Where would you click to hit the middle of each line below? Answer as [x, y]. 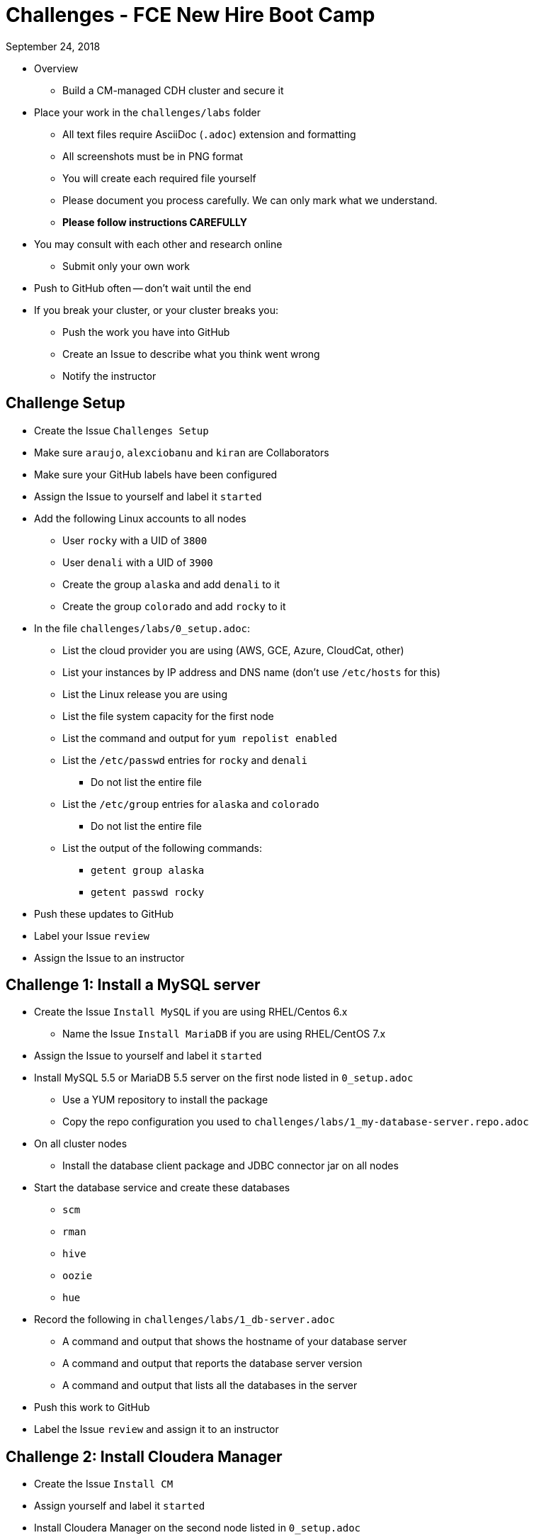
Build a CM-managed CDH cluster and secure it [173, 90]
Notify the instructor [109, 376]
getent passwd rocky [148, 892]
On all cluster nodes [81, 1144]
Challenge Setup [66, 403]
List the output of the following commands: [163, 848]
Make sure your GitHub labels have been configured [156, 474]
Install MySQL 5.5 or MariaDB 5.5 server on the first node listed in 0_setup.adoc [224, 1078]
